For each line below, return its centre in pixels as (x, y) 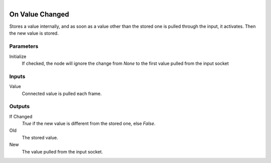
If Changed (21, 116)
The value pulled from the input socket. (62, 151)
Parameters (24, 46)
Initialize (18, 56)
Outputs (20, 107)
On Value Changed (39, 14)
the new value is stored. (34, 33)
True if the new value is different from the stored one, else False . (89, 124)
